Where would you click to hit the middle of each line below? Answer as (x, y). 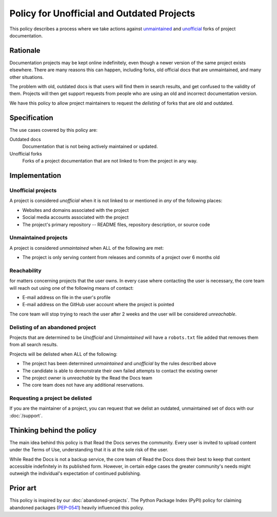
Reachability (26, 270)
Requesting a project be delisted (51, 399)
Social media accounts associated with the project (75, 217)
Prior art (23, 488)
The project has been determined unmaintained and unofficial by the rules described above (119, 364)
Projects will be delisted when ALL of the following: (63, 354)
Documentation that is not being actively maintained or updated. (90, 147)
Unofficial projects (33, 191)
